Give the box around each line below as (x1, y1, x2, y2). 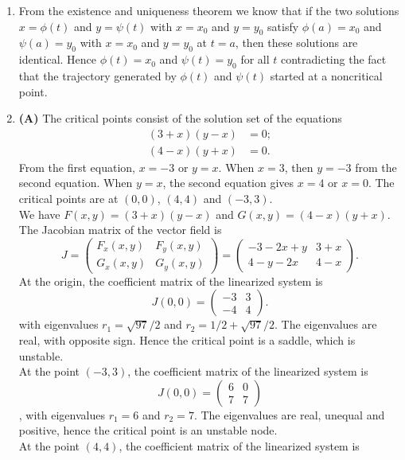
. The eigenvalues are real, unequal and (193, 406, 385, 423)
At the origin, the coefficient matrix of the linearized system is (18, 272, 323, 289)
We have (18, 205, 60, 222)
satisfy (267, 18, 299, 34)
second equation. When (18, 174, 133, 191)
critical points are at (18, 190, 119, 207)
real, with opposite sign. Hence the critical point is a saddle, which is (18, 332, 356, 349)
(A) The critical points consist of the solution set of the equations (18, 110, 342, 127)
